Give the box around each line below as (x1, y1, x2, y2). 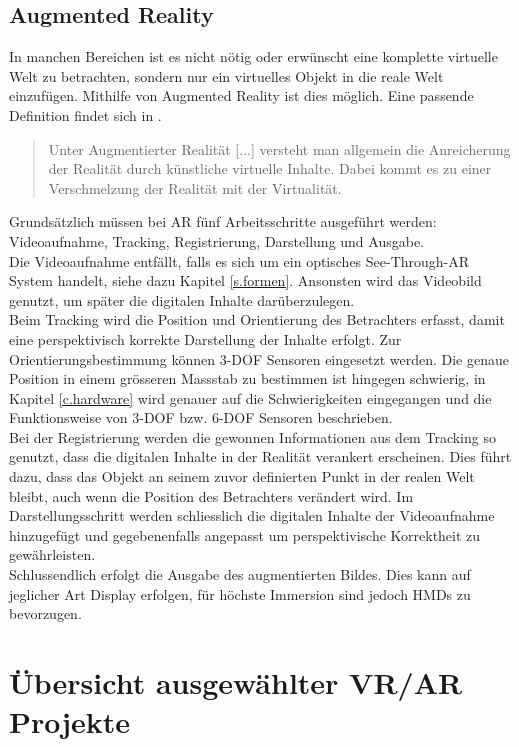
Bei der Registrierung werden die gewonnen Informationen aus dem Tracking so (9, 426, 496, 447)
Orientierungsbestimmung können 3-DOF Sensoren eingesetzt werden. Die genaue (9, 348, 509, 369)
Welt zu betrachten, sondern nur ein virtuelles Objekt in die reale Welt (9, 65, 444, 86)
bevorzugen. (9, 603, 82, 624)
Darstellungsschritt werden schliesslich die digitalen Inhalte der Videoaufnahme (9, 505, 495, 526)
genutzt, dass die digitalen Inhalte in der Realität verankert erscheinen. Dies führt (9, 446, 512, 467)
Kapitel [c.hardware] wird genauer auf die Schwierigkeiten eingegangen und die (9, 387, 492, 408)
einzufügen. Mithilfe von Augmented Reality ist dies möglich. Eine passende (9, 85, 474, 106)
